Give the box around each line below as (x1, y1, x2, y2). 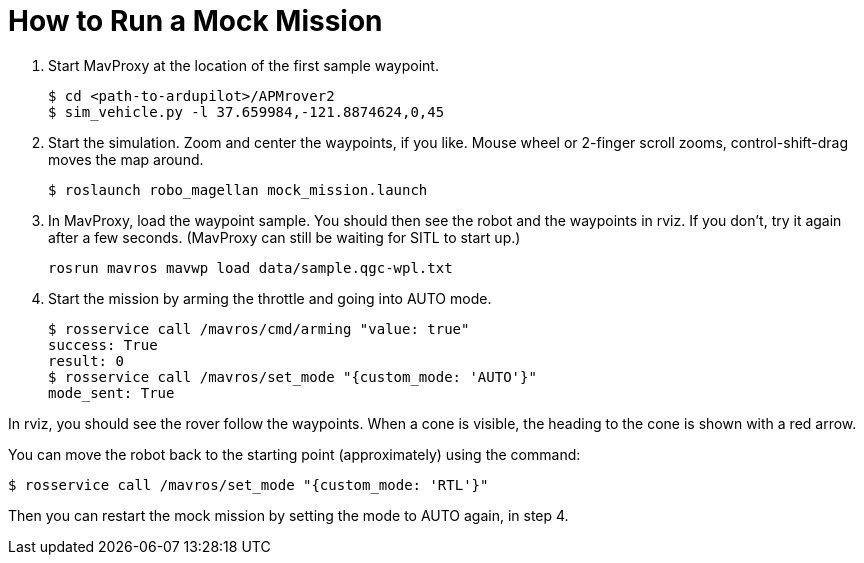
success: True (48, 336, 158, 353)
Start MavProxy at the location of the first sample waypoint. (48, 56, 439, 74)
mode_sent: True (48, 384, 175, 401)
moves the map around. (48, 150, 204, 168)
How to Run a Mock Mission (8, 4, 383, 38)
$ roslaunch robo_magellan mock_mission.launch (48, 181, 428, 198)
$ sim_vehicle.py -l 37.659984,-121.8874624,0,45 (48, 103, 445, 120)
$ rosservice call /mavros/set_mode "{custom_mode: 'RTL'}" (8, 476, 489, 493)
